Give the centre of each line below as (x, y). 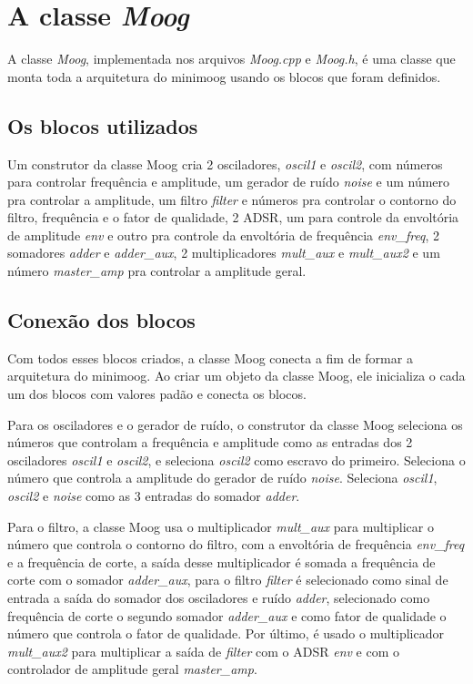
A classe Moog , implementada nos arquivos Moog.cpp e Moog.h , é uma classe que (231, 59)
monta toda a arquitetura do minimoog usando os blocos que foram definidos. (224, 76)
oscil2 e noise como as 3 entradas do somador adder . (154, 496)
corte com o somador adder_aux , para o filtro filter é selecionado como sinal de (228, 580)
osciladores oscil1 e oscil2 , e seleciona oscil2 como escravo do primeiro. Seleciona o (236, 459)
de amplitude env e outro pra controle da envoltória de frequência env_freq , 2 (224, 235)
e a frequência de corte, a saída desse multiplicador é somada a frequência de (221, 561)
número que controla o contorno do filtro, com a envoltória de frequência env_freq (236, 544)
